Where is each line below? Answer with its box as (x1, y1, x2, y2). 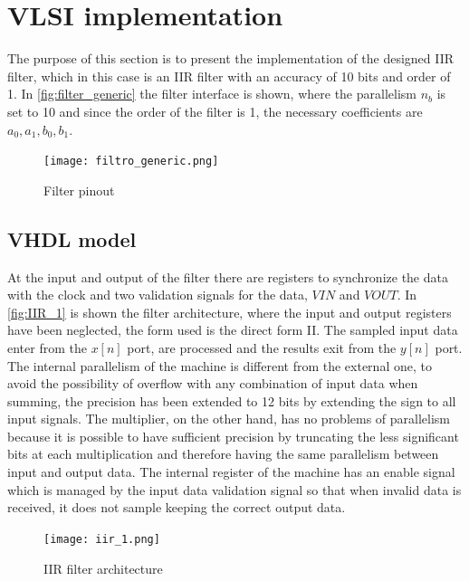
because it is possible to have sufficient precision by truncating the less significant (7, 426, 459, 445)
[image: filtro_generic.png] (43, 155, 219, 168)
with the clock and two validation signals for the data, (7, 285, 308, 304)
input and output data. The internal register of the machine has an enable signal (7, 462, 455, 481)
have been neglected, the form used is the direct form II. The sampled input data (7, 320, 458, 339)
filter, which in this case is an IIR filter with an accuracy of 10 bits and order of (7, 66, 451, 85)
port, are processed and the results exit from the (127, 338, 397, 357)
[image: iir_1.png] (43, 532, 160, 546)
